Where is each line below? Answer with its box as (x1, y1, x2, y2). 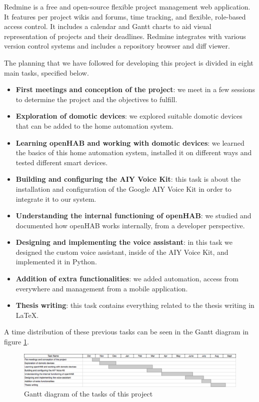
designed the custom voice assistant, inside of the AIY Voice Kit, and (15, 246, 228, 257)
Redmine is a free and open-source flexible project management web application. (4, 2, 250, 12)
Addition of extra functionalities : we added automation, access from (15, 273, 238, 284)
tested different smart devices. (15, 157, 108, 167)
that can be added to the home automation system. (15, 120, 173, 131)
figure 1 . (4, 336, 29, 347)
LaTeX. (15, 309, 39, 320)
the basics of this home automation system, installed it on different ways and (15, 147, 252, 158)
